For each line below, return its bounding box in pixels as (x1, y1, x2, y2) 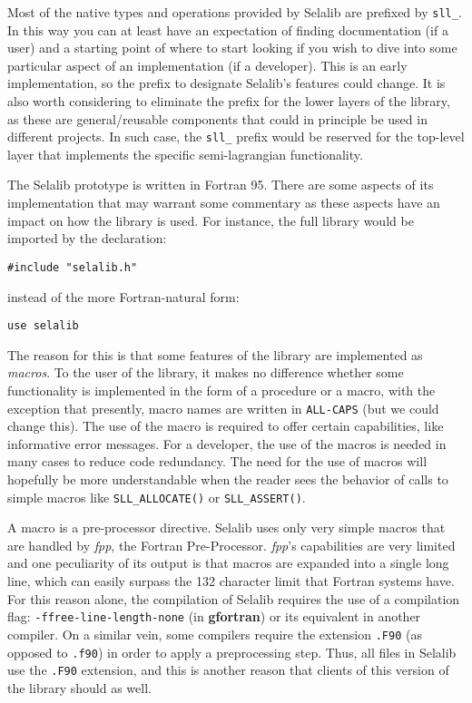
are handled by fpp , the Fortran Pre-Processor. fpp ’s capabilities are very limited (7, 535, 456, 554)
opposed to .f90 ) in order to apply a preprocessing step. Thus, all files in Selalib (7, 642, 457, 661)
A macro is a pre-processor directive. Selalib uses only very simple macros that (7, 518, 446, 537)
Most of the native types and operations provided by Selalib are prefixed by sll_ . (7, 3, 462, 21)
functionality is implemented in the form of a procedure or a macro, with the (7, 380, 436, 399)
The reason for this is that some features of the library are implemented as (7, 345, 423, 364)
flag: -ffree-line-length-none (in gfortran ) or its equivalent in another (7, 607, 421, 626)
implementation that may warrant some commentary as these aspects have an (7, 193, 440, 212)
